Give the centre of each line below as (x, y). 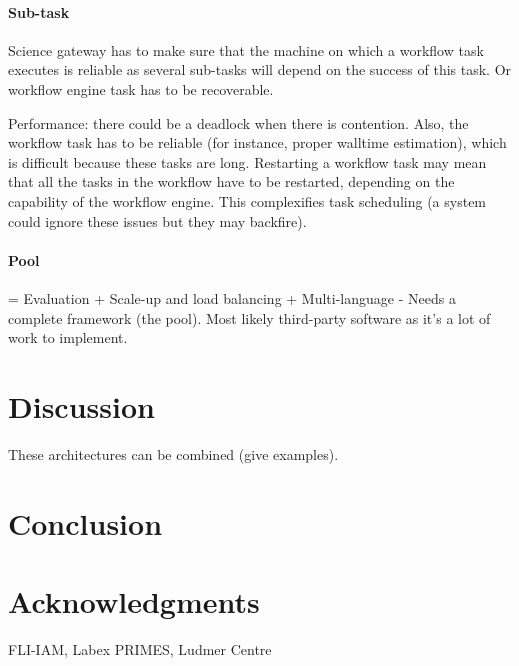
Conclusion (85, 522)
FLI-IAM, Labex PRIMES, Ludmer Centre (140, 648)
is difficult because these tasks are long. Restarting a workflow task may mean (247, 161)
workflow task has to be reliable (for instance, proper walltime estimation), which (257, 142)
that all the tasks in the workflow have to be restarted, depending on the (231, 181)
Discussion (81, 405)
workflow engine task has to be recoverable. (141, 88)
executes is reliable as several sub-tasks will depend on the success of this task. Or (260, 69)
